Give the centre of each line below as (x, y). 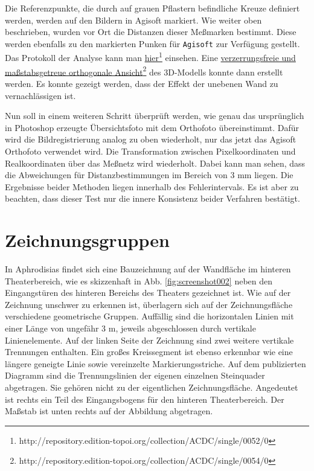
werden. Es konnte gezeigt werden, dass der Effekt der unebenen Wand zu (142, 83)
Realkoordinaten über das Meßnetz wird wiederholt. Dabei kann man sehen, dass (155, 163)
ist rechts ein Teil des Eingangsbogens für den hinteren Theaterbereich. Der (145, 399)
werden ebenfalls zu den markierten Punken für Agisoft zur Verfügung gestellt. (152, 43)
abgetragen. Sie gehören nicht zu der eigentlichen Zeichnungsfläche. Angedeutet (152, 387)
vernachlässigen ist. (40, 95)
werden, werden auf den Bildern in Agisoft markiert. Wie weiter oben (133, 20)
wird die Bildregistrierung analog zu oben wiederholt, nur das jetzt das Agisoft (151, 139)
